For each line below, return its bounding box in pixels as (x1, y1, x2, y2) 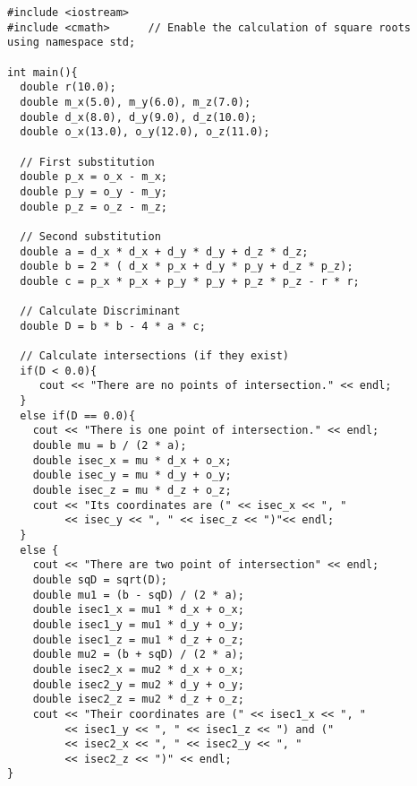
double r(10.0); (20, 81, 116, 94)
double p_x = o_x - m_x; (20, 170, 167, 184)
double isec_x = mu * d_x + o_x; (32, 453, 232, 467)
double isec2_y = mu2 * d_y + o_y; (32, 678, 244, 691)
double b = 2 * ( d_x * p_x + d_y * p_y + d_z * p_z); (20, 260, 353, 273)
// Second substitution (20, 229, 161, 243)
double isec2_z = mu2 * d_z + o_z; (32, 693, 244, 706)
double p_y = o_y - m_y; (20, 185, 167, 198)
